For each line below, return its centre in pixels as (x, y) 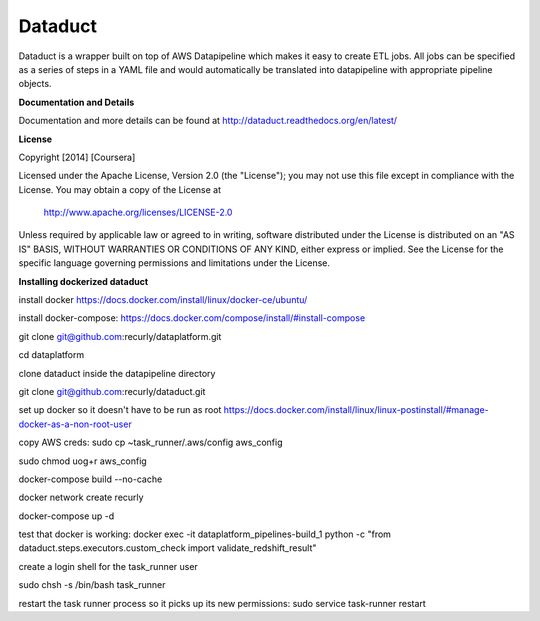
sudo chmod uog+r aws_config (82, 461)
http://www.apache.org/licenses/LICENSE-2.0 (138, 212)
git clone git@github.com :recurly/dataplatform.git (120, 336)
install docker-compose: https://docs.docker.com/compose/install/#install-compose (192, 318)
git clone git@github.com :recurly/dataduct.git (112, 391)
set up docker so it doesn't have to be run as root (120, 410)
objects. (35, 84)
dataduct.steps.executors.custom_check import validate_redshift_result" (167, 548)
